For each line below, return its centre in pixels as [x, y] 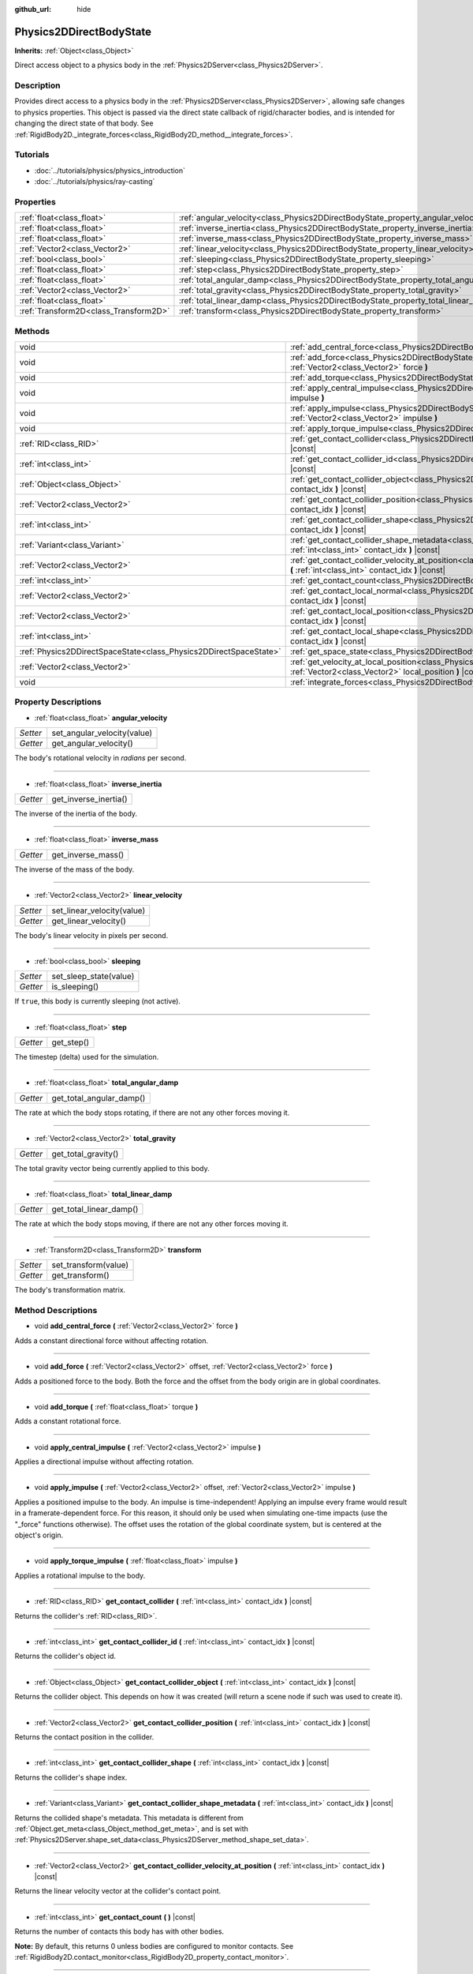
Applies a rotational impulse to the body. [80, 1575]
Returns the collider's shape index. [71, 1777]
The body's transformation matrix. [70, 1290]
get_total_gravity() [85, 1154]
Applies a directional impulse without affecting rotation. [104, 1462]
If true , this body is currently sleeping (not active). [98, 1001]
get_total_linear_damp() [95, 1210]
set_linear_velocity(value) [99, 910]
